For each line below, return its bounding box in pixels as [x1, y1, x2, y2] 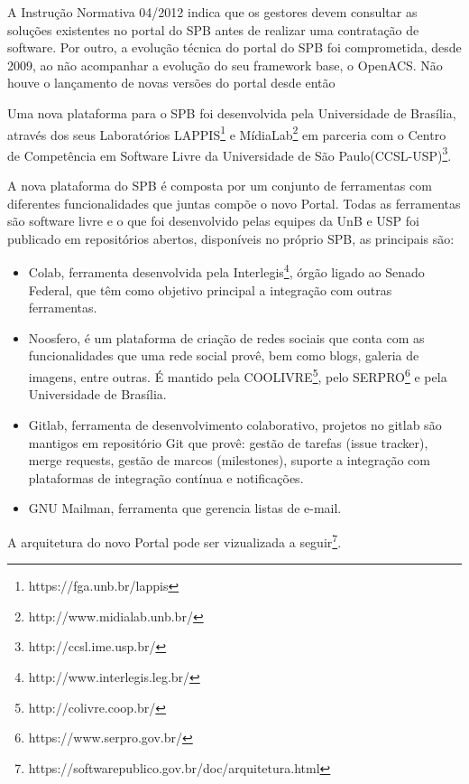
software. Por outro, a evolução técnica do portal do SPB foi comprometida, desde [7, 38, 462, 57]
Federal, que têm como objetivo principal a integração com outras [28, 280, 392, 299]
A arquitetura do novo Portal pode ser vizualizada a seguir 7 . [7, 529, 342, 551]
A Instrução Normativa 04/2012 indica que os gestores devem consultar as [7, 3, 418, 21]
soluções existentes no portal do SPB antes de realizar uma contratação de [7, 20, 419, 39]
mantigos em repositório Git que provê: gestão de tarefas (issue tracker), [28, 433, 428, 452]
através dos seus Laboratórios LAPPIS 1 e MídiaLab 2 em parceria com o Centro [7, 122, 446, 144]
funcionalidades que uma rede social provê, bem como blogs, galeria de [28, 346, 419, 365]
